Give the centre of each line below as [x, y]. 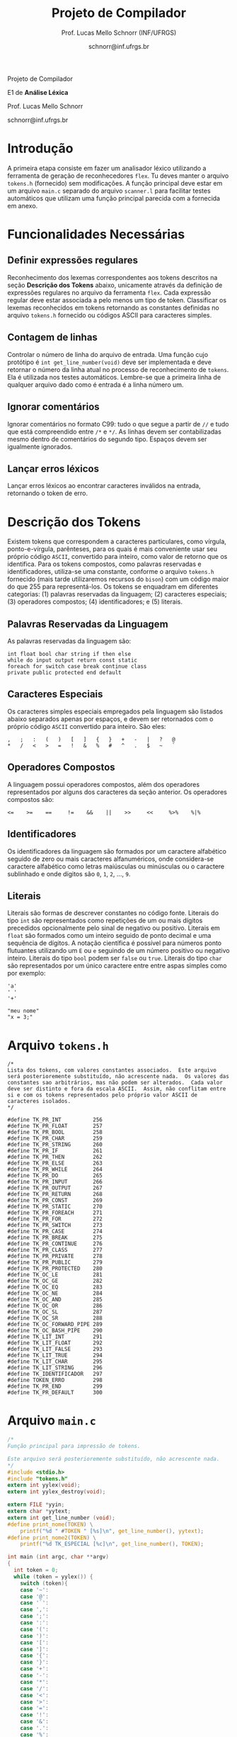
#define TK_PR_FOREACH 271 [55, 1213]
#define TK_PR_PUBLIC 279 [55, 1262]
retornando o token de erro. [48, 493]
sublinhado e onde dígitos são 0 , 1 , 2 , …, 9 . [69, 873]
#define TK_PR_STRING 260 [55, 1145]
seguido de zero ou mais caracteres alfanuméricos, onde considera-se [111, 859]
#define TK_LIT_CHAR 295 [55, 1362]
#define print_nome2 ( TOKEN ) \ [52, 1538]
